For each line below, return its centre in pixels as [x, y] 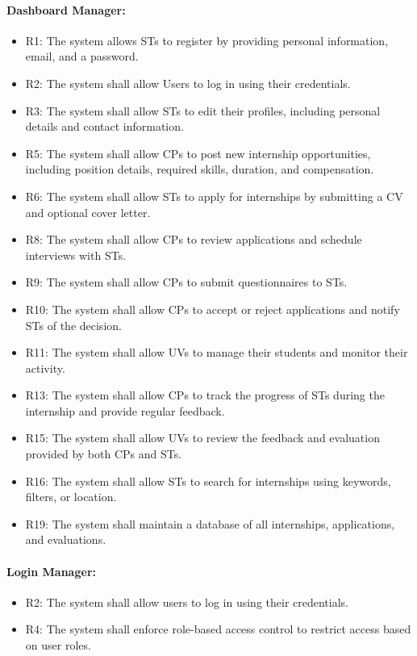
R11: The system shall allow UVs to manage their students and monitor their [217, 352]
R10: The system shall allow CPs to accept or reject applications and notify [213, 309]
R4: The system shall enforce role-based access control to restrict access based [218, 629]
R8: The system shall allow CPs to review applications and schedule [194, 239]
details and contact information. [104, 126]
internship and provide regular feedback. [125, 410]
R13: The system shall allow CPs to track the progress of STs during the [205, 395]
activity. [45, 368]
